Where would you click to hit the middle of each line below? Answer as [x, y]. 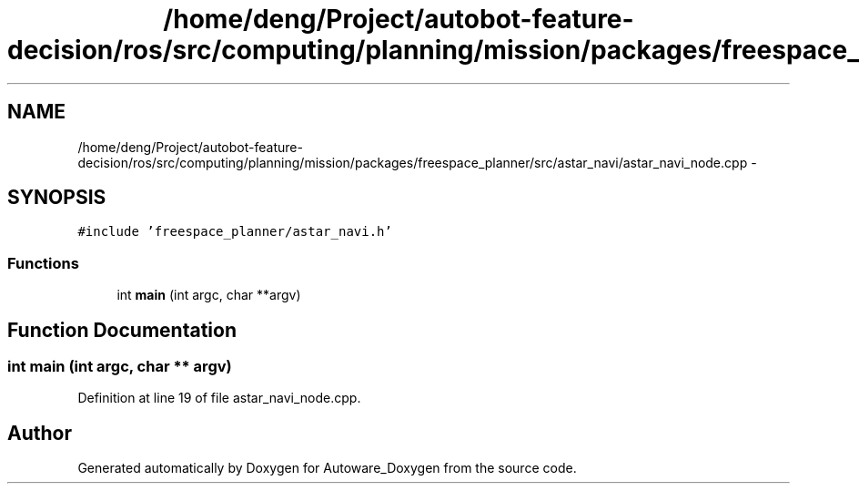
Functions [43, 263]
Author [40, 433]
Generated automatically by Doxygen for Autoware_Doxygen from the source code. [327, 468]
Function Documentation [122, 330]
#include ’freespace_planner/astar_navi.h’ [235, 232]
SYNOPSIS [57, 198]
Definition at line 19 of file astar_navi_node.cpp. [219, 398]
